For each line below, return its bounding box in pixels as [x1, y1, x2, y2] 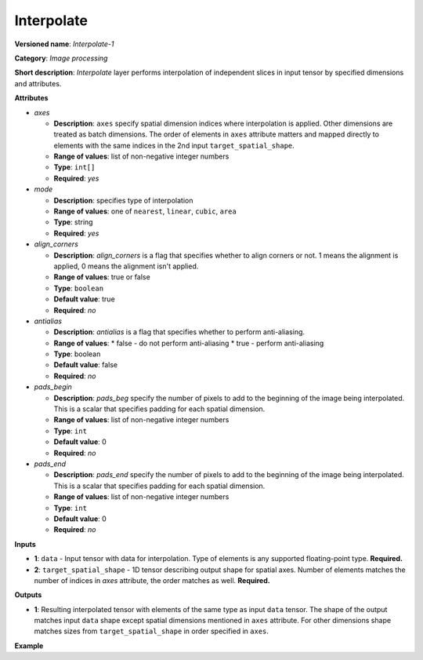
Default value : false [53, 360, 118, 370]
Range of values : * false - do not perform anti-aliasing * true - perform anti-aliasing [53, 338, 324, 348]
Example [14, 640, 44, 651]
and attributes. [14, 78, 62, 88]
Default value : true [53, 294, 115, 304]
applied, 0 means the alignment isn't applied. [53, 261, 199, 271]
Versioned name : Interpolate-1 [14, 39, 114, 49]
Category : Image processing [14, 53, 108, 63]
